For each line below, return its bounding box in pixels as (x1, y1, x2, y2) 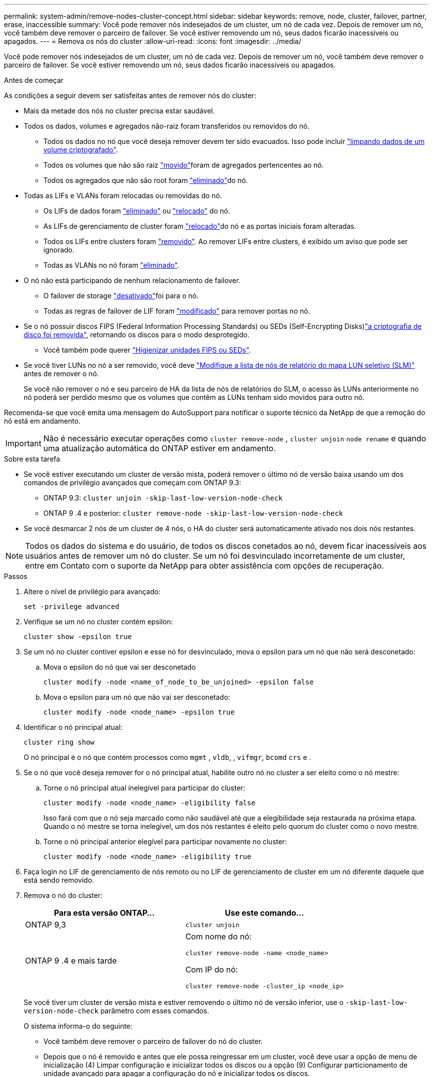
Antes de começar (4, 76, 64, 84)
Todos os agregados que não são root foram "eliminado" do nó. (43, 176, 248, 184)
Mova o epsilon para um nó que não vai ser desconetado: (43, 693, 230, 701)
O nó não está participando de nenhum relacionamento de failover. (24, 276, 241, 285)
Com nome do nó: (185, 932, 252, 941)
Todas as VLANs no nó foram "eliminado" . (43, 261, 180, 269)
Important (5, 438, 41, 448)
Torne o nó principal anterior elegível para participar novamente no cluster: (43, 837, 287, 846)
